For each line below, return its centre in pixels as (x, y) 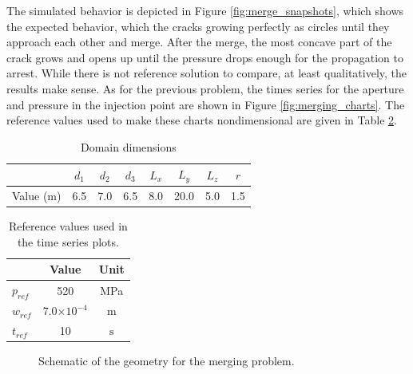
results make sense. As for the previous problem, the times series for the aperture (205, 88)
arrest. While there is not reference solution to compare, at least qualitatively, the (207, 73)
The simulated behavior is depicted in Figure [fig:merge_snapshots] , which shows (205, 10)
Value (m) (37, 196)
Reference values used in (68, 226)
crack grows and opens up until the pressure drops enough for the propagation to (205, 57)
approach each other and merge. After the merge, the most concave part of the (199, 42)
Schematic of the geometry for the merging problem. (167, 361)
